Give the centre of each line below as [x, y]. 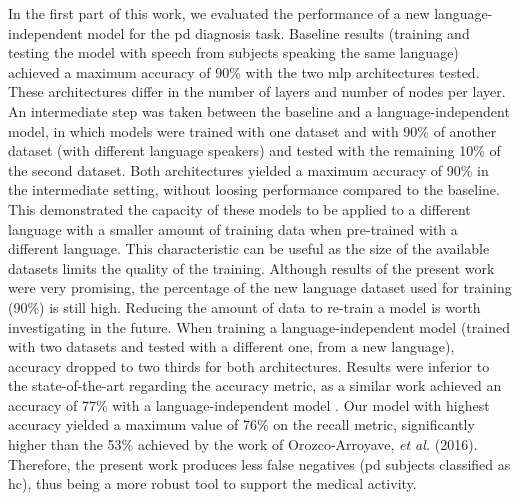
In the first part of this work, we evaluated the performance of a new [219, 13]
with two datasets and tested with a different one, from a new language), [231, 346]
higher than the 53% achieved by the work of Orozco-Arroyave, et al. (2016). [243, 444]
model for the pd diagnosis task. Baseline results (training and [278, 32]
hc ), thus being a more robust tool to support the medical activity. [212, 483]
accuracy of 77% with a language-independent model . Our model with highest [249, 404]
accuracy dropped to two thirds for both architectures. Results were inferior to [249, 365]
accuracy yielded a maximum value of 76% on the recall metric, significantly [241, 424]
